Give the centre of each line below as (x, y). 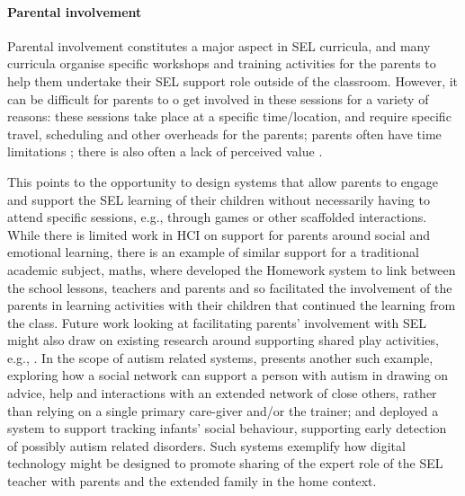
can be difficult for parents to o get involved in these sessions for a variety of (218, 98)
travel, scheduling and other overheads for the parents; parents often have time (224, 133)
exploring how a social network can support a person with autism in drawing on (228, 375)
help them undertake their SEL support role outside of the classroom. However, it (233, 80)
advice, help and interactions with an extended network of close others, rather (222, 393)
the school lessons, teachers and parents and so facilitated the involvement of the (230, 287)
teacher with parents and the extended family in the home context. (192, 481)
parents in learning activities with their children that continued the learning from (232, 305)
